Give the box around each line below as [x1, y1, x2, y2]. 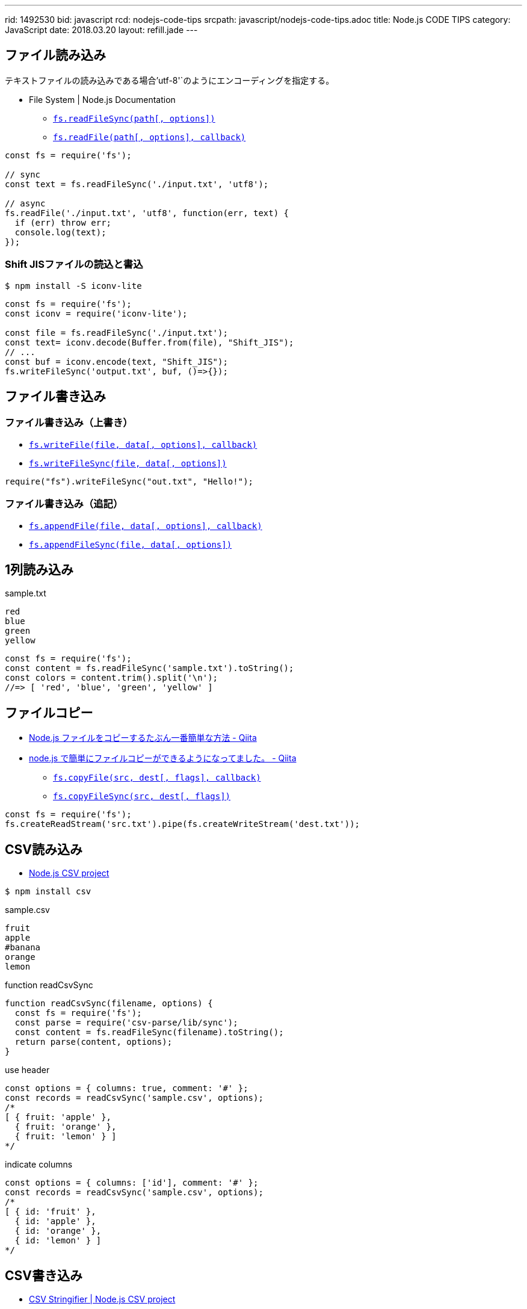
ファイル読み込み [5, 48, 106, 63]
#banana [5, 942, 41, 953]
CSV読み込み [5, 841, 82, 857]
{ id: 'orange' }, [14, 1226, 102, 1236]
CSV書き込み [5, 1267, 82, 1283]
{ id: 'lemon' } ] [14, 1236, 102, 1246]
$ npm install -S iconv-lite [5, 280, 142, 291]
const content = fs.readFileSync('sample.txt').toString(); [5, 663, 294, 673]
